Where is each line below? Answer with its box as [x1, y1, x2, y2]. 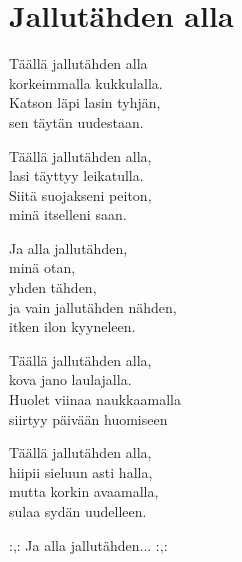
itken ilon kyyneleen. [9, 316, 136, 337]
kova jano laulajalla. [9, 369, 132, 390]
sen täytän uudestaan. [9, 111, 144, 132]
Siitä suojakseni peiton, [9, 184, 152, 205]
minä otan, [9, 257, 76, 278]
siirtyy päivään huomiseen [9, 408, 168, 429]
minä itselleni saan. [9, 204, 127, 225]
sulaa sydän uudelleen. [9, 501, 147, 521]
